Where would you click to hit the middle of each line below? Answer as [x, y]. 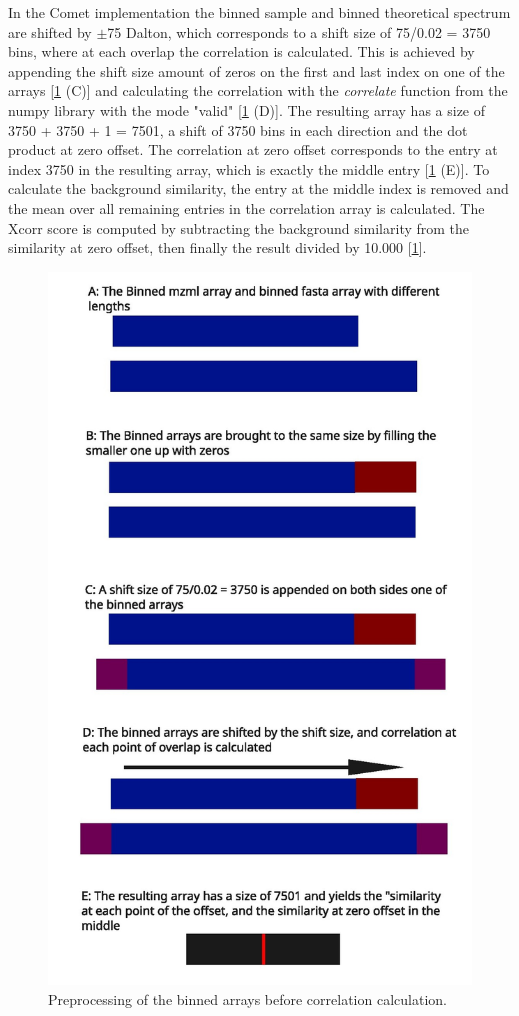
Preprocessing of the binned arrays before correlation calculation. [247, 998]
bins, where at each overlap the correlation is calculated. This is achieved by [241, 51]
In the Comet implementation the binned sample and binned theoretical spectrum [259, 12]
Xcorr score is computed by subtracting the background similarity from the [239, 227]
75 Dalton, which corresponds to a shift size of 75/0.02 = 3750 [299, 31]
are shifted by [50, 31]
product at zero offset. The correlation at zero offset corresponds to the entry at [253, 149]
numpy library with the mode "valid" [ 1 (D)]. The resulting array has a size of [247, 109]
